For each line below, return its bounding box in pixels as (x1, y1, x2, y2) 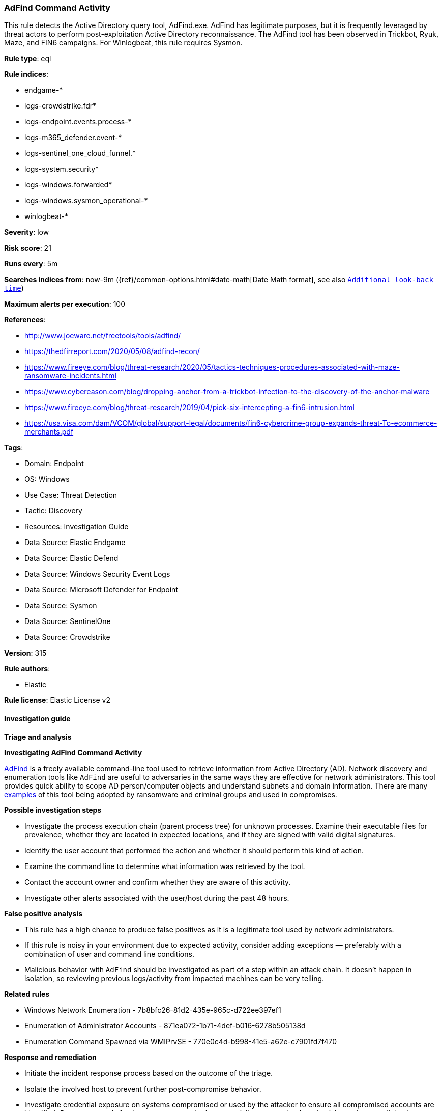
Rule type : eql (4, 54, 51, 63)
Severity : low (4, 228, 49, 237)
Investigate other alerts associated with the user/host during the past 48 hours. (24, 893, 289, 902)
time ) (4, 284, 24, 293)
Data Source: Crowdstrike (24, 633, 110, 642)
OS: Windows (24, 475, 70, 484)
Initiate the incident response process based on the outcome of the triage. (24, 1068, 273, 1077)
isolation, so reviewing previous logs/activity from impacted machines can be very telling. (24, 973, 325, 983)
